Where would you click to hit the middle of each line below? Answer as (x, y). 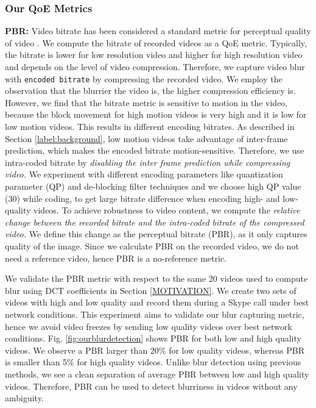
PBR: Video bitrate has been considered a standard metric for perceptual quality (158, 31)
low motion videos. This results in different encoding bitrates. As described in (150, 127)
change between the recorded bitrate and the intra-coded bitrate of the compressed (155, 222)
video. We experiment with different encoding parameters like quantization (144, 174)
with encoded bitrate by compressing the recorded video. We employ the (144, 78)
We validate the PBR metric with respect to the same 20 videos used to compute (156, 278)
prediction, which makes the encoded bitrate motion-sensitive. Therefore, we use (155, 150)
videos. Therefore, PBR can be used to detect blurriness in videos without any (151, 386)
